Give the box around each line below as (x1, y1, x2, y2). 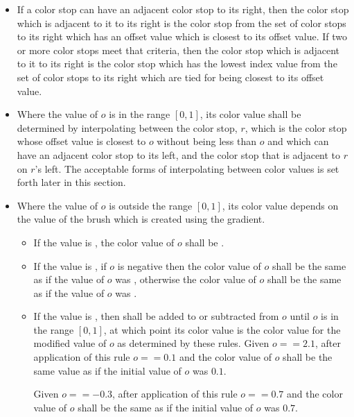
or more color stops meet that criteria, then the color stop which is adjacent (17, 42, 340, 57)
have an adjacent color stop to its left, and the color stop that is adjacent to (17, 147, 341, 162)
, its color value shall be (200, 107, 301, 121)
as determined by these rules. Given (117, 336, 269, 350)
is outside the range (109, 198, 193, 212)
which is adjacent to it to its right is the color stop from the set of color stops (17, 15, 346, 30)
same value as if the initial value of (33, 363, 182, 377)
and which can (267, 134, 329, 148)
